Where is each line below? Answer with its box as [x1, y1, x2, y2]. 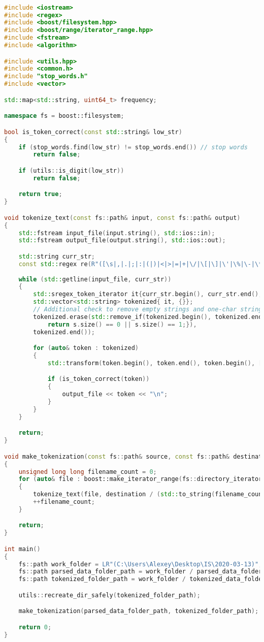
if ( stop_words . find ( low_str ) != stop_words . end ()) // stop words [18, 143, 248, 151]
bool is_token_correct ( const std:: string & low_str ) [4, 128, 182, 136]
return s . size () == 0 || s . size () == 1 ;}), [47, 320, 197, 328]
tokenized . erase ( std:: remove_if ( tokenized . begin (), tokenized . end [33, 313, 262, 320]
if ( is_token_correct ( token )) [47, 375, 150, 383]
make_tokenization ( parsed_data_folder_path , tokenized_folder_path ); [18, 607, 259, 615]
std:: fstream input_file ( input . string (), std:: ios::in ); [18, 229, 215, 237]
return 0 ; [18, 623, 52, 631]
